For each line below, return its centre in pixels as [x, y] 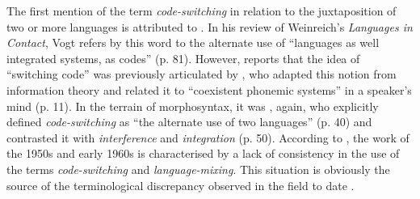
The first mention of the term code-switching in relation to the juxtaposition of [202, 11]
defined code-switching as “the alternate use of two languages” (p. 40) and [189, 122]
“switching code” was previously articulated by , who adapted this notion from [202, 74]
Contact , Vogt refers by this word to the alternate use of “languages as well [193, 42]
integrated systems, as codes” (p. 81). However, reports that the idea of [183, 58]
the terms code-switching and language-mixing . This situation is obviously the [198, 169]
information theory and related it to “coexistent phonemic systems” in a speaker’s [209, 89]
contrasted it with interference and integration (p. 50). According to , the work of [208, 137]
